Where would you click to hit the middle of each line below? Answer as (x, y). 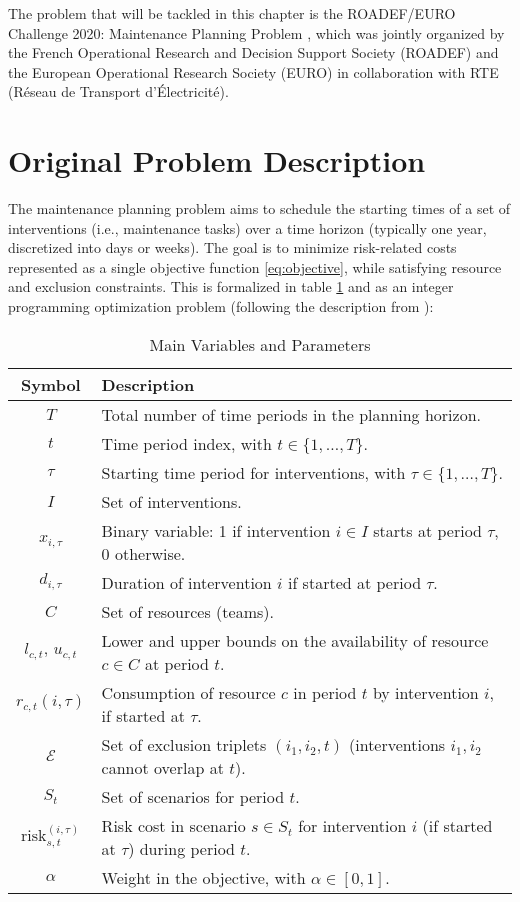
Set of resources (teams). (187, 611)
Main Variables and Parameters (260, 344)
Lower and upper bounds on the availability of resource (295, 640)
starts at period (427, 530)
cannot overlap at (162, 767)
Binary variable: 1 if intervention (216, 530)
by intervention (425, 692)
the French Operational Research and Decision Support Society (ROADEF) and (253, 52)
